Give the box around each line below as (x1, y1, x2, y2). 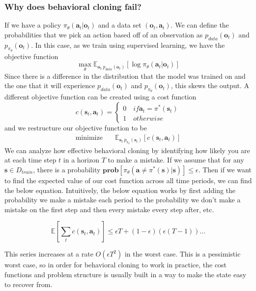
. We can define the (171, 20, 229, 30)
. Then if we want (198, 164, 252, 174)
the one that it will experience (4, 80, 95, 91)
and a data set (98, 20, 142, 30)
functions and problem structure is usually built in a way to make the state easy (4, 269, 247, 279)
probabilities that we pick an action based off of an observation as (4, 29, 203, 39)
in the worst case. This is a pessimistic (124, 249, 241, 259)
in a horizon (63, 155, 99, 165)
